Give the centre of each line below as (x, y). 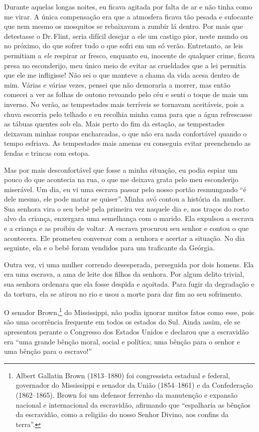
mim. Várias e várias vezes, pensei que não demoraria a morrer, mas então (117, 84)
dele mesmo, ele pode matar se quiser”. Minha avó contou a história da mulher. (125, 199)
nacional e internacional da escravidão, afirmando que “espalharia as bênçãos (133, 404)
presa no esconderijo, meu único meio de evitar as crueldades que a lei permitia (125, 65)
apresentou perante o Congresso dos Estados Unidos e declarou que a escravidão (127, 332)
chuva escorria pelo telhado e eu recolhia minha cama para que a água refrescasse (128, 114)
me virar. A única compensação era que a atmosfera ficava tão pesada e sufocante (129, 16)
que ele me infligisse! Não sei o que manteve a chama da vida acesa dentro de (122, 75)
